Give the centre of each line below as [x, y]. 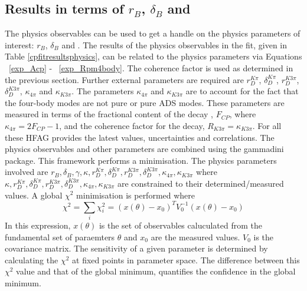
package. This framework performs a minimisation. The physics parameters [141, 160]
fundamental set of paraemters [60, 237]
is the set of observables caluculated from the [180, 225]
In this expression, [38, 225]
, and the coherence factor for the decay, [132, 125]
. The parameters [103, 91]
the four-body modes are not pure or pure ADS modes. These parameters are [145, 102]
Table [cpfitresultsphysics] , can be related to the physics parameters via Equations [153, 56]
